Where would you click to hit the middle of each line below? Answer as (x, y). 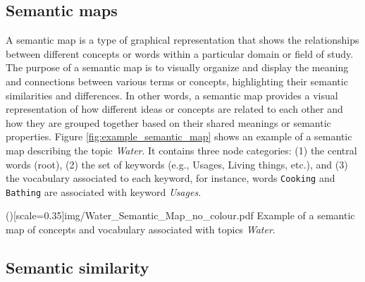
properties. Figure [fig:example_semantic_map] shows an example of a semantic (179, 136)
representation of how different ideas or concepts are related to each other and (174, 109)
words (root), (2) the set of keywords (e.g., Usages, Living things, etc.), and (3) (177, 164)
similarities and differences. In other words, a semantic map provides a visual (172, 95)
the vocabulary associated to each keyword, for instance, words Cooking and (171, 178)
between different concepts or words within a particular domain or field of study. (180, 53)
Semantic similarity (78, 268)
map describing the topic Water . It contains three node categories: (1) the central (181, 150)
